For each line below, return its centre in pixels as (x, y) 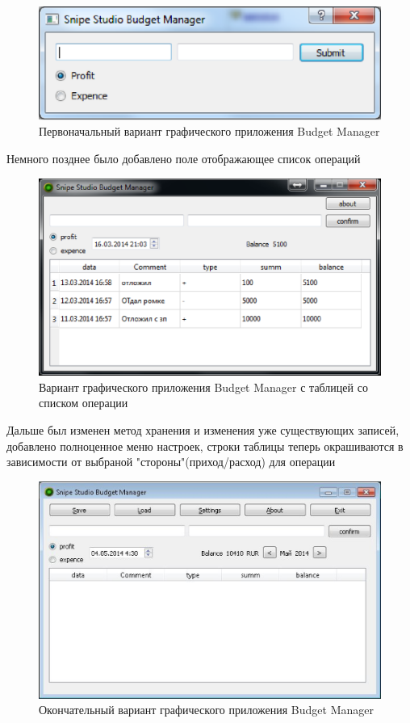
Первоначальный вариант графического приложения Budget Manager (209, 131)
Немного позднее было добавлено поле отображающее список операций (184, 158)
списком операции (84, 403)
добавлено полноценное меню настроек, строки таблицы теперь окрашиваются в (205, 446)
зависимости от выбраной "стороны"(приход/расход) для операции (171, 462)
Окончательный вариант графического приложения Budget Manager (206, 710)
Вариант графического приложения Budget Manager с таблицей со (203, 387)
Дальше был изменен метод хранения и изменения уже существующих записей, (203, 430)
